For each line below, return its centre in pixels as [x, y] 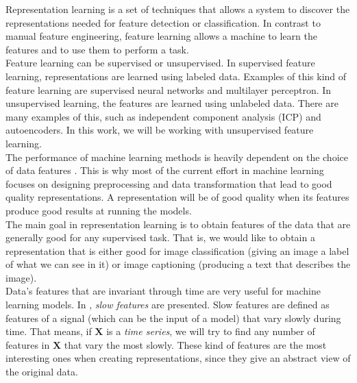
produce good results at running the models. [99, 210]
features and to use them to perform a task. [97, 49]
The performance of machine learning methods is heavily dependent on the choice [177, 157]
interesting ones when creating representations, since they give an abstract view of [178, 358]
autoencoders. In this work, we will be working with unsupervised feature [160, 130]
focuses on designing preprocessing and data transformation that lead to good [169, 183]
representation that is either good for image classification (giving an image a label [177, 250]
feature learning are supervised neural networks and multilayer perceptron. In [169, 89]
